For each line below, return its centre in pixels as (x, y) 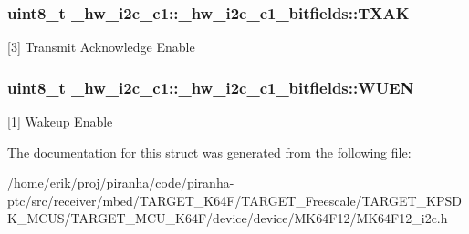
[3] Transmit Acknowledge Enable (101, 47)
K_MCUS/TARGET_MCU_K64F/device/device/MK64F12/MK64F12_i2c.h (228, 218)
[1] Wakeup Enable (60, 122)
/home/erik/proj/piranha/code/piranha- (121, 183)
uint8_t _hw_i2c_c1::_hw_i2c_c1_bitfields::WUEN (211, 87)
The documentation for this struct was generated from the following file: (209, 152)
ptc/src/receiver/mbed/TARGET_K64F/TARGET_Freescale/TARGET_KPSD (234, 200)
